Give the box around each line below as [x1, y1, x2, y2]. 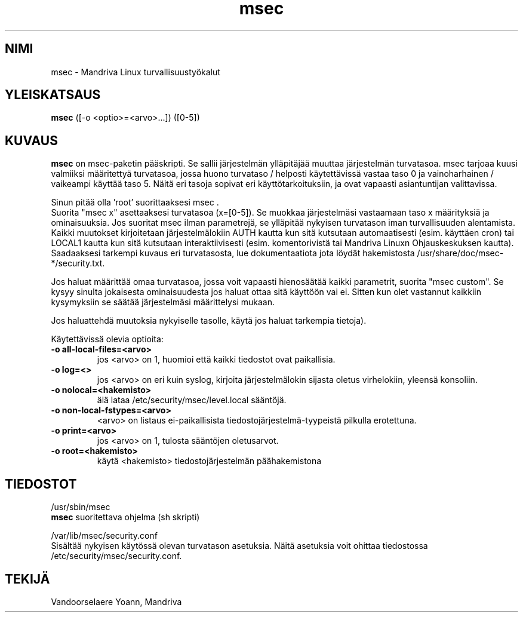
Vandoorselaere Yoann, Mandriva [51, 596, 182, 607]
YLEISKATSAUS [5, 87, 101, 103]
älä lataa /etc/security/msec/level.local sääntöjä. [97, 395, 287, 406]
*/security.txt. [51, 258, 105, 269]
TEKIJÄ [5, 571, 50, 587]
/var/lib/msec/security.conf [51, 530, 158, 541]
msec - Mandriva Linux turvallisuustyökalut [51, 66, 220, 77]
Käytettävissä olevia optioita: [51, 334, 164, 345]
